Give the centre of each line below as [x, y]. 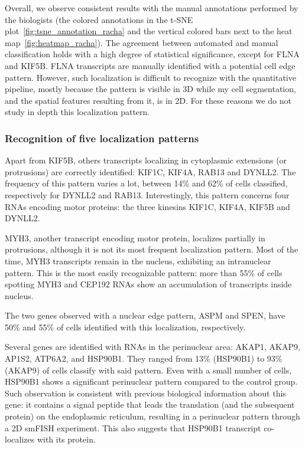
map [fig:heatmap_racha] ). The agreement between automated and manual [142, 42]
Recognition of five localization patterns [102, 138]
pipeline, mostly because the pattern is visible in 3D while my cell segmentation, [150, 89]
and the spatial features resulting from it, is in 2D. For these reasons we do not [148, 100]
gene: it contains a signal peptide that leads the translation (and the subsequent [150, 404]
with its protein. [66, 439]
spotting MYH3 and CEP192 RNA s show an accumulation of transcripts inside [148, 284]
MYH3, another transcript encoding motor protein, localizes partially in [135, 237]
